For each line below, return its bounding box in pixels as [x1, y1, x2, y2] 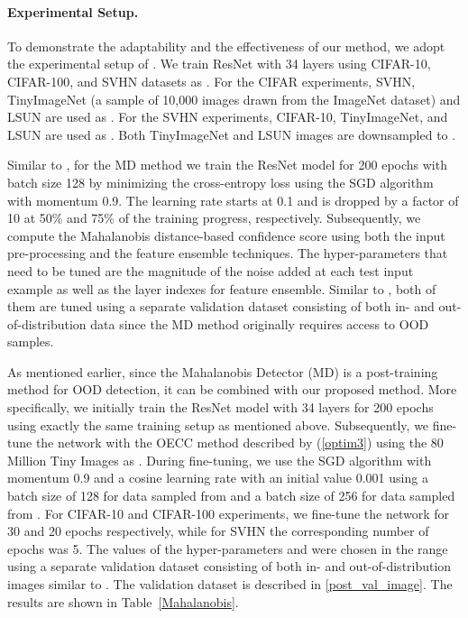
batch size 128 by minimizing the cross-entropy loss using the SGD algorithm [7, 172, 434, 191]
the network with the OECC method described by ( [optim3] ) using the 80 [35, 433, 444, 452]
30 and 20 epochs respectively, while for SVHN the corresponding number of [7, 521, 429, 540]
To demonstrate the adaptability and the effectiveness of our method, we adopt [7, 36, 445, 55]
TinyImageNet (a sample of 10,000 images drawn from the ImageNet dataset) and [7, 89, 461, 108]
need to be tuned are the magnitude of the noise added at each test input [7, 261, 414, 280]
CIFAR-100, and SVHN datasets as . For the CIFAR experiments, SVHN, [7, 71, 416, 90]
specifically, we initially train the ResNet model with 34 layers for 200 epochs [7, 398, 434, 417]
